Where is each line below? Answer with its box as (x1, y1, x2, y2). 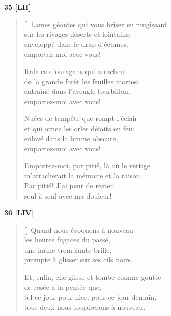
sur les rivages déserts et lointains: (24, 29, 131, 39)
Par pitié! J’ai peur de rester (24, 180, 113, 190)
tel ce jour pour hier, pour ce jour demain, (24, 291, 157, 302)
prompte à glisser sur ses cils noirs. (24, 254, 133, 265)
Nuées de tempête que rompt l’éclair (24, 113, 137, 124)
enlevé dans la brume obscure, (24, 133, 118, 143)
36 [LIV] (4, 207, 34, 218)
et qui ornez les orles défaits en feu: (24, 123, 134, 133)
